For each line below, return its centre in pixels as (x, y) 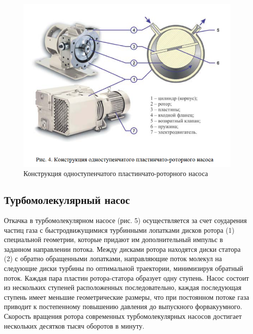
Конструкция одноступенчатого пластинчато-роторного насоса (116, 173)
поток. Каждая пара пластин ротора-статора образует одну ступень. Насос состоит (126, 278)
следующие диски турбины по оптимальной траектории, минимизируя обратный (124, 268)
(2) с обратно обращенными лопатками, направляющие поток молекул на (113, 258)
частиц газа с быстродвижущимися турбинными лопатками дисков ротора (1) (119, 230)
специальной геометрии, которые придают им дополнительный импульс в (114, 239)
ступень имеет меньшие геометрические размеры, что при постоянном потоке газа (126, 297)
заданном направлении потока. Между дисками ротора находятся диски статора (122, 249)
